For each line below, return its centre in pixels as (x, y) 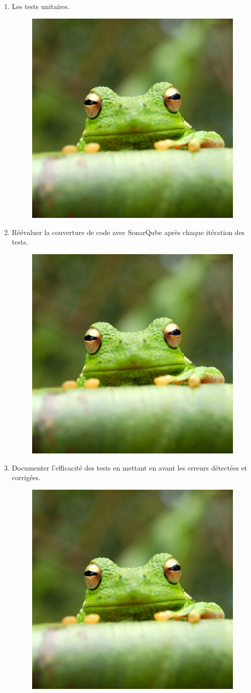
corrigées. (26, 477)
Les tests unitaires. (41, 6)
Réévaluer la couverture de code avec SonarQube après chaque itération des (128, 232)
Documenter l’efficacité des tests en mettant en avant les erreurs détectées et (130, 467)
